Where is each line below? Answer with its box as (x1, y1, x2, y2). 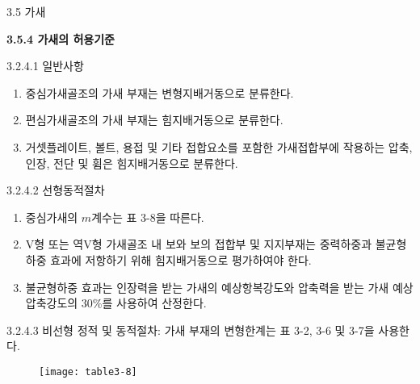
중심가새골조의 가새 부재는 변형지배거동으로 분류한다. (25, 84, 294, 101)
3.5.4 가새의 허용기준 (6, 30, 115, 47)
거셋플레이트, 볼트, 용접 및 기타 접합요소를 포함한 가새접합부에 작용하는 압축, (25, 138, 413, 155)
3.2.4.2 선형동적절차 (6, 182, 105, 198)
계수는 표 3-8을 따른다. (91, 208, 204, 225)
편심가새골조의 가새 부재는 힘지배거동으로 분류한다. (25, 111, 283, 128)
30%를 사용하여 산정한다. (81, 294, 207, 311)
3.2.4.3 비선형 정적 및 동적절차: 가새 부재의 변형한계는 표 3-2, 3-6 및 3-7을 (6, 321, 375, 338)
